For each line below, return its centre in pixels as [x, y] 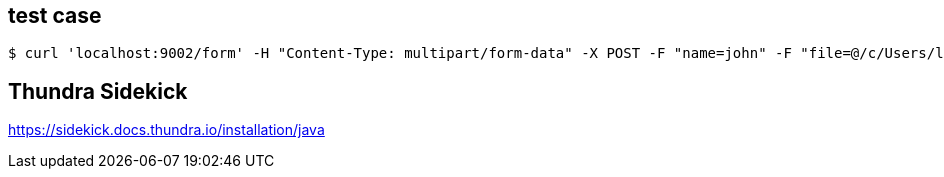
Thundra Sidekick [98, 91]
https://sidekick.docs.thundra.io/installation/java [166, 130]
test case [55, 15]
